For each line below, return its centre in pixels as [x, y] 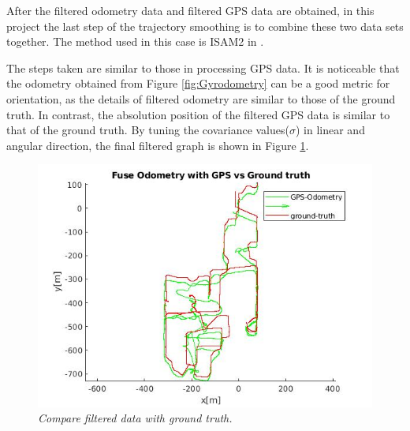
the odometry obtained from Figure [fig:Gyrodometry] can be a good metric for [198, 83]
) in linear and [330, 130]
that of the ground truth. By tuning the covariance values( [148, 130]
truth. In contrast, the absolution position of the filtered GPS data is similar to [198, 114]
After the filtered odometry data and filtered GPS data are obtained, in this [190, 10]
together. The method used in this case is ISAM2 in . [135, 41]
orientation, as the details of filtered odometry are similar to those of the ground [201, 98]
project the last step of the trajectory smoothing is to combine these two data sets [205, 26]
